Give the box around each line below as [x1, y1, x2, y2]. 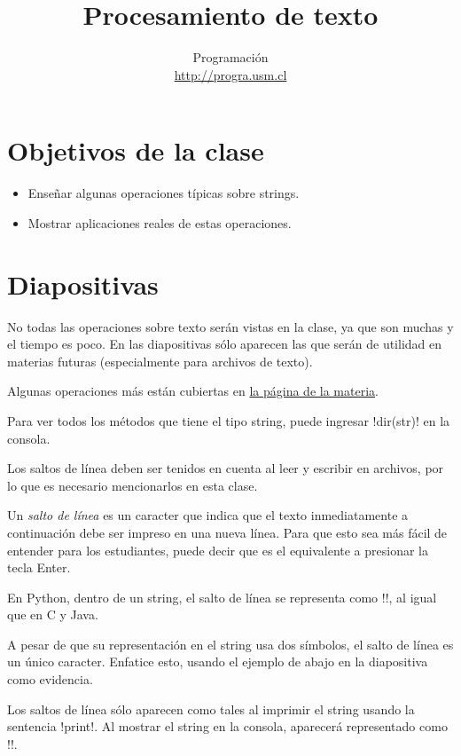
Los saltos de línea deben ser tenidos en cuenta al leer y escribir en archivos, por [7, 459, 444, 477]
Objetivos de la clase [7, 132, 264, 169]
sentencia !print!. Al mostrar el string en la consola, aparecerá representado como [7, 717, 448, 736]
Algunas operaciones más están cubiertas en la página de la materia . [7, 382, 379, 400]
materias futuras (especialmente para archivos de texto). [7, 351, 313, 370]
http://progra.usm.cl [174, 65, 287, 83]
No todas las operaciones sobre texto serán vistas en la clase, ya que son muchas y [7, 317, 454, 335]
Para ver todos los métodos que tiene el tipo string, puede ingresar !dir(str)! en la [7, 411, 450, 429]
